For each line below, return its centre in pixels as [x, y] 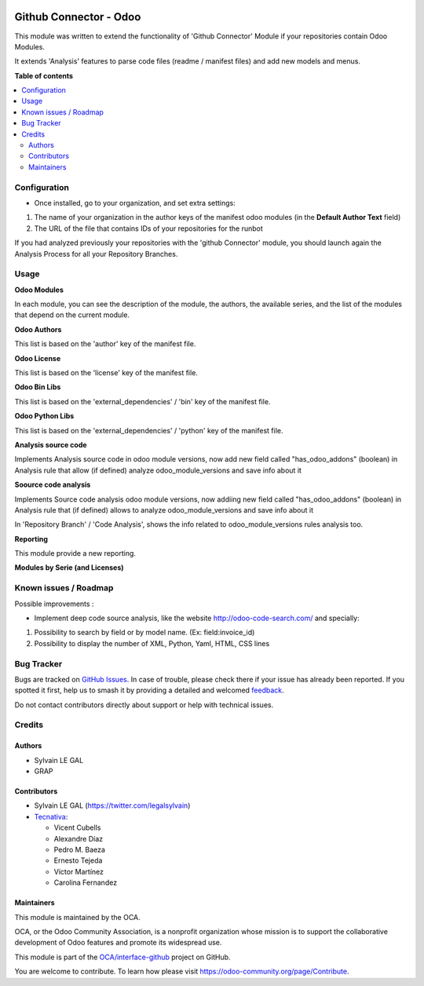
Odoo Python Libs [44, 416]
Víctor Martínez [79, 871]
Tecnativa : [51, 816]
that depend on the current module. [72, 315]
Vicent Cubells [77, 827]
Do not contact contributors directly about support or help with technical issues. [144, 705]
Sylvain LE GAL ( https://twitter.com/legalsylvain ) [112, 805]
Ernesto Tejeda [78, 860]
